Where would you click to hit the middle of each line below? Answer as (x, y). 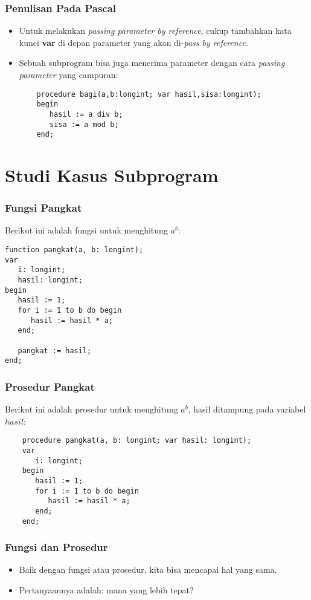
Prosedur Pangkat (50, 386)
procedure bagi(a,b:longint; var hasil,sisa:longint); (149, 94)
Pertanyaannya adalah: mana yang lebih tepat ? (106, 590)
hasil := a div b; (86, 114)
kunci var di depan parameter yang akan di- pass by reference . (133, 42)
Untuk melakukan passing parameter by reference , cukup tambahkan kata (155, 31)
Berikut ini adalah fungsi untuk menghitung (86, 230)
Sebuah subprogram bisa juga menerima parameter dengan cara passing (152, 63)
